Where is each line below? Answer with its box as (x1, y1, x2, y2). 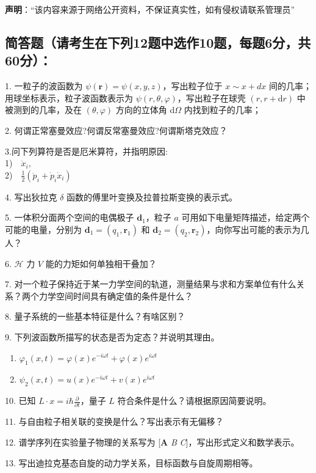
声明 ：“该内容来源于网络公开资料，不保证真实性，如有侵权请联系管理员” (5, 3, 295, 15)
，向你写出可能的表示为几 (206, 222, 309, 235)
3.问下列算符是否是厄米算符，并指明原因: (5, 144, 168, 157)
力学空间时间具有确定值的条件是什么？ (38, 289, 193, 302)
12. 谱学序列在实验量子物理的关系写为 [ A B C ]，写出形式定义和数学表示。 (5, 436, 300, 448)
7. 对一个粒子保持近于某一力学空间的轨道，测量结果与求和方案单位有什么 (5, 277, 296, 290)
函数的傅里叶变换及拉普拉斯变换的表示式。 (66, 190, 238, 203)
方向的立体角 (115, 103, 167, 116)
